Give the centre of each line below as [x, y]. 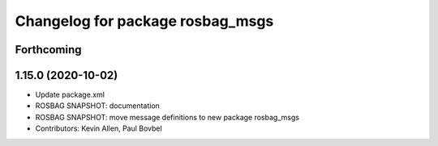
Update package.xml [70, 95]
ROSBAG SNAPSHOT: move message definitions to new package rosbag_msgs [167, 117]
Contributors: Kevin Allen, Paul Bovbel [99, 128]
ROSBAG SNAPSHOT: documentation [97, 106]
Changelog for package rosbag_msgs [144, 21]
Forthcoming [48, 50]
